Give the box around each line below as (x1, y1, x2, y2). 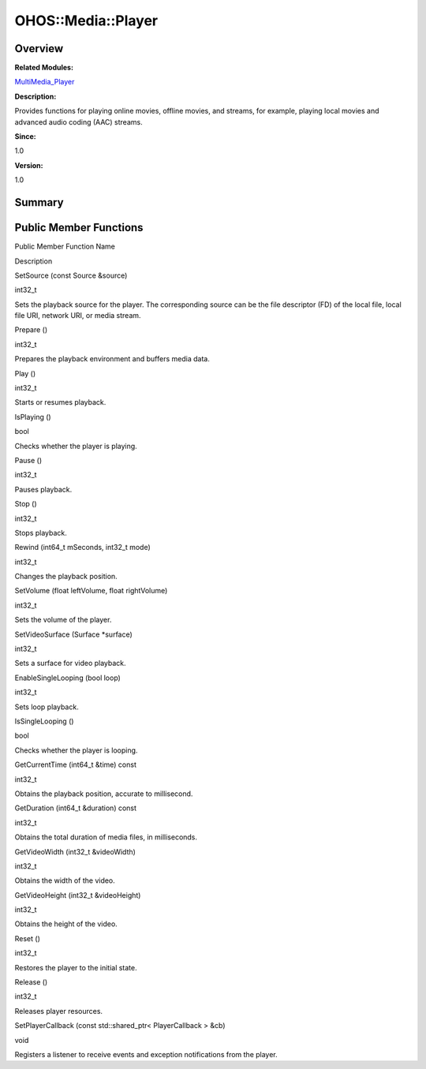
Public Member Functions (14, 221, 144, 234)
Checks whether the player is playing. (14, 441, 137, 450)
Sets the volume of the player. (14, 615, 112, 625)
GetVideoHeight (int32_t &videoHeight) (14, 890, 141, 899)
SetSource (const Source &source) (14, 271, 128, 280)
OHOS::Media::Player (14, 12, 159, 29)
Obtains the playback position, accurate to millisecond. (14, 789, 193, 798)
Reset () (14, 933, 41, 943)
